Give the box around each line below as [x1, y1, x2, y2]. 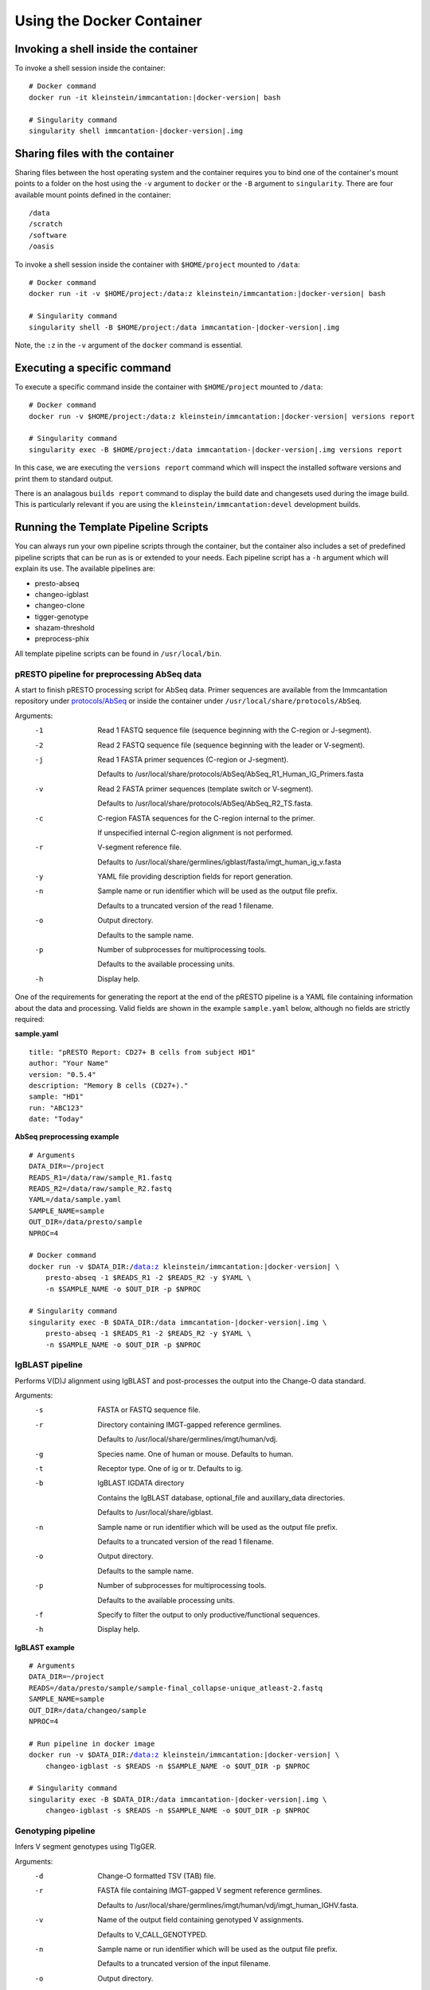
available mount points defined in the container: [14, 189, 171, 199]
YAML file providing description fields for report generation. [97, 872, 294, 881]
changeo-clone [34, 601, 85, 611]
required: [14, 1014, 45, 1024]
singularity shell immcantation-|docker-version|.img [29, 127, 243, 135]
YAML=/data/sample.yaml [29, 1195, 122, 1204]
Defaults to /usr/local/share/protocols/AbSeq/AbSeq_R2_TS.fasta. [97, 798, 314, 808]
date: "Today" [29, 1114, 84, 1124]
